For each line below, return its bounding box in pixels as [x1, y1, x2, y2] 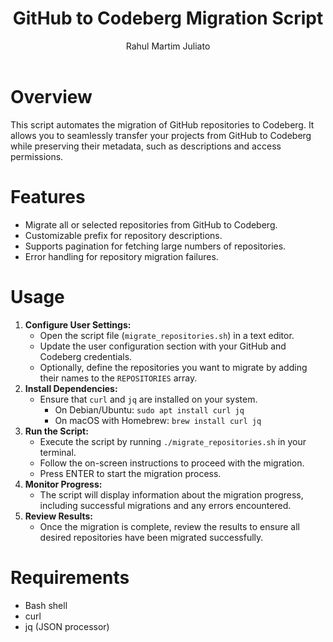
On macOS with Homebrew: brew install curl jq [54, 414, 262, 426]
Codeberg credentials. [39, 350, 133, 362]
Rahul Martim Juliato [125, 40, 211, 52]
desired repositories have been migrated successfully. [39, 531, 264, 543]
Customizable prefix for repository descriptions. [24, 229, 223, 241]
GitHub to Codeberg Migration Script [12, 7, 324, 30]
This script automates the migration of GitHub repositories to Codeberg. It [10, 118, 315, 131]
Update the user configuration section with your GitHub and [39, 340, 287, 352]
